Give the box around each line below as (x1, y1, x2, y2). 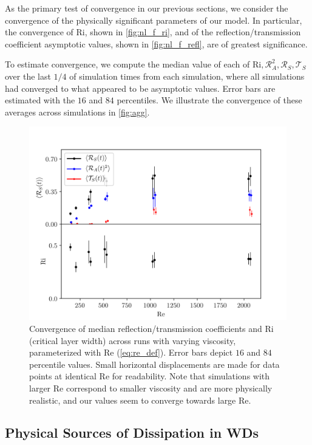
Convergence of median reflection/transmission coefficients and (29, 322, 262, 334)
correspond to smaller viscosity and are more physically (66, 381, 273, 394)
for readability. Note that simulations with (112, 370, 270, 382)
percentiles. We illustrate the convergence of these (117, 94, 302, 106)
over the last (5, 69, 51, 82)
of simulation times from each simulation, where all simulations (69, 69, 305, 82)
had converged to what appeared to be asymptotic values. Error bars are (5, 81, 276, 94)
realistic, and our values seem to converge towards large (29, 393, 236, 406)
